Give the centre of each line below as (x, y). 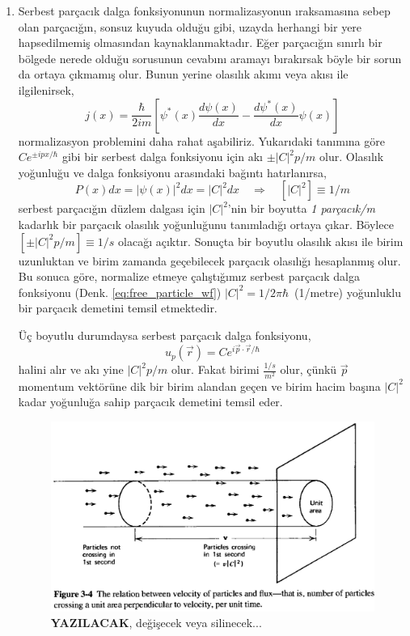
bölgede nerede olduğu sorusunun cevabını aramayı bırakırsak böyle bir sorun (210, 58)
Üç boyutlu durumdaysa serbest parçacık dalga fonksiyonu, (165, 335)
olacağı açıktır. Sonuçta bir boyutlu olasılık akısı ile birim (261, 241)
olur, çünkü (309, 369)
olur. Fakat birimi (215, 369)
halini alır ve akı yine (71, 369)
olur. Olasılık (352, 157)
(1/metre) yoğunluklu (348, 292)
